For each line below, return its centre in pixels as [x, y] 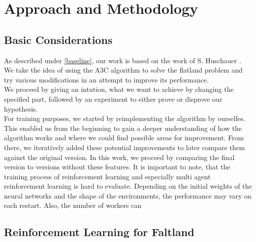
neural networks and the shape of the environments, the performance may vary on [128, 195]
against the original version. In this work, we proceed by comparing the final [119, 157]
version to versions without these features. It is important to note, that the [117, 167]
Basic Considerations [58, 39]
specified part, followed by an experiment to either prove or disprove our [113, 99]
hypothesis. [21, 108]
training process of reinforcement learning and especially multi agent [107, 176]
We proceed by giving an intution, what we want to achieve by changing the [119, 89]
